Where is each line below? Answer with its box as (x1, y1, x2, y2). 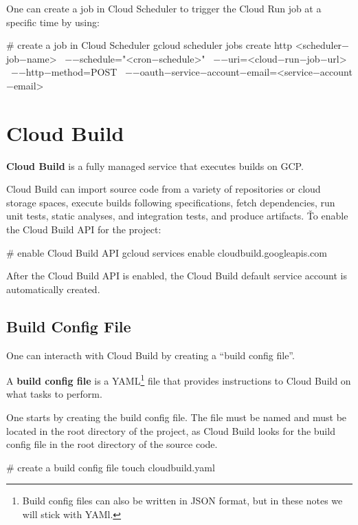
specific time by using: (6, 14, 100, 29)
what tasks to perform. (6, 387, 102, 401)
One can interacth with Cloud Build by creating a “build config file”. (6, 347, 295, 362)
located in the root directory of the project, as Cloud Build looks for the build (6, 423, 335, 438)
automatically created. (6, 281, 100, 296)
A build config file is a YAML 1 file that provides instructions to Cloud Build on (6, 372, 351, 387)
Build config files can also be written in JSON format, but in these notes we (22, 493, 343, 508)
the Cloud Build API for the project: (6, 222, 161, 237)
